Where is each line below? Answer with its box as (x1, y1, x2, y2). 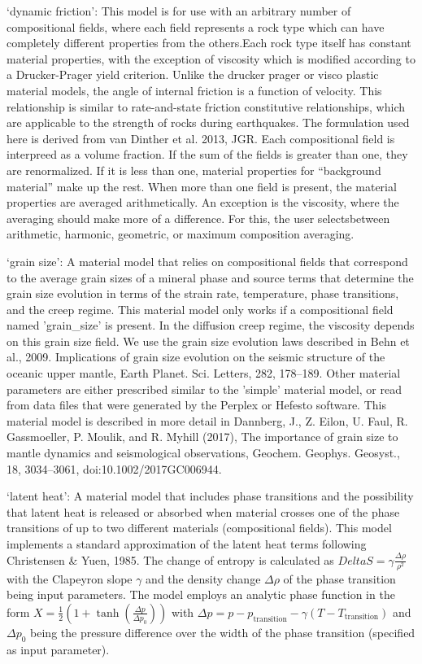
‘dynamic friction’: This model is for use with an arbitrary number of (7, 2, 351, 19)
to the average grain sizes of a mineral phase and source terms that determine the (7, 269, 414, 286)
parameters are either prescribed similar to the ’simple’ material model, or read (7, 380, 402, 397)
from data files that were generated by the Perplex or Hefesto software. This (7, 396, 386, 413)
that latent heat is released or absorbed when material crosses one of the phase (7, 503, 400, 520)
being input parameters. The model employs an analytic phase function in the (7, 586, 395, 603)
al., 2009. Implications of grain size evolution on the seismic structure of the (7, 348, 385, 365)
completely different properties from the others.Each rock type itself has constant (7, 34, 411, 51)
